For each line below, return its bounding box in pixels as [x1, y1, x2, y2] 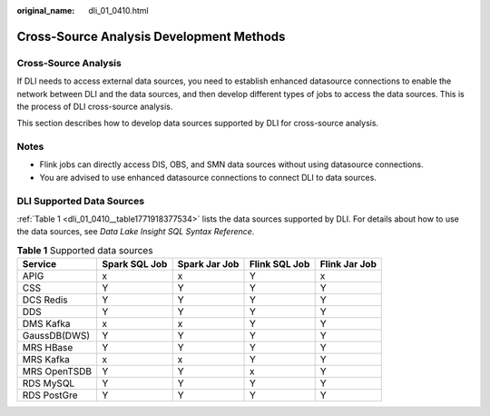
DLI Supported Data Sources [16, 194, 145, 207]
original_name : [16, 5, 75, 15]
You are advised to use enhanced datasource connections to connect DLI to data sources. [39, 172, 377, 183]
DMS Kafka [22, 318, 71, 331]
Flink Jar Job [319, 258, 377, 271]
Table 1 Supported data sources [16, 243, 153, 256]
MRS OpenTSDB [22, 365, 93, 378]
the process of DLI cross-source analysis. [16, 101, 173, 112]
